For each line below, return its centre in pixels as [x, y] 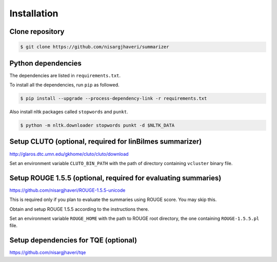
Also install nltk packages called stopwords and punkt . [69, 112]
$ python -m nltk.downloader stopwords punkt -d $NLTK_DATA [97, 125]
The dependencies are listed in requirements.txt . [65, 75]
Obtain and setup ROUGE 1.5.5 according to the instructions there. [79, 209]
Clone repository [37, 32]
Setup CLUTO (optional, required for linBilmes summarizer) [106, 142]
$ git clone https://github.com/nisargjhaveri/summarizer [95, 47]
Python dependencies [46, 63]
